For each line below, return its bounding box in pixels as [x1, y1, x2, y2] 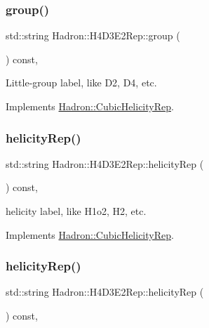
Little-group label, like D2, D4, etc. [6, 75, 157, 90]
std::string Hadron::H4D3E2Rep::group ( [6, 28, 180, 43]
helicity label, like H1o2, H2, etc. [6, 204, 147, 218]
